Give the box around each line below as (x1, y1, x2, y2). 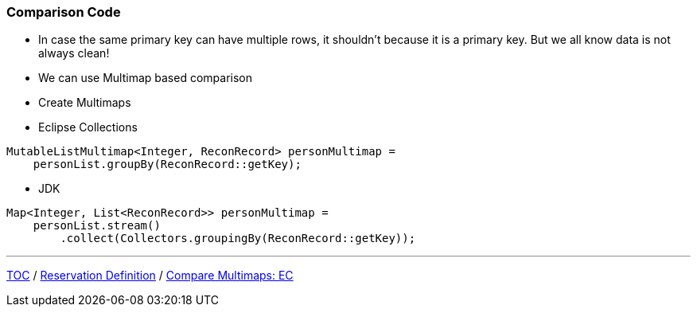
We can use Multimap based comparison (38, 71, 252, 85)
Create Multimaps (38, 96, 131, 110)
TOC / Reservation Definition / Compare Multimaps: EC (6, 268, 294, 283)
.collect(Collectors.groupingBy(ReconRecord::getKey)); (60, 232, 416, 245)
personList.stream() (33, 219, 161, 233)
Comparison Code (6, 4, 121, 20)
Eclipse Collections (38, 120, 138, 135)
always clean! (38, 46, 110, 61)
